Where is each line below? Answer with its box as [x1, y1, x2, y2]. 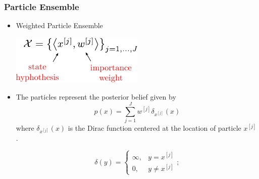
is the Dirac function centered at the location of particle [68, 123, 241, 133]
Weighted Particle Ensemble [16, 20, 103, 31]
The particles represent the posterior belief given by [16, 92, 176, 102]
